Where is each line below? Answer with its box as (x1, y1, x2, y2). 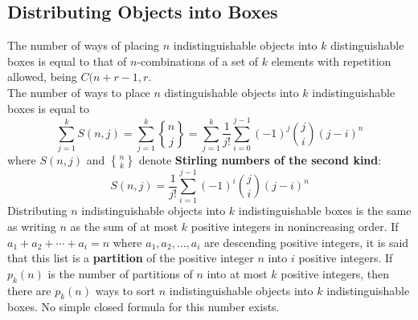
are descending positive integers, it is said (204, 233, 409, 250)
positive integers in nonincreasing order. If (191, 218, 399, 235)
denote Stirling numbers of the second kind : (138, 152, 382, 168)
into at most (207, 265, 268, 282)
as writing (7, 218, 56, 235)
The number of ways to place (7, 83, 150, 100)
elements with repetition (271, 52, 391, 69)
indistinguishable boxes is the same (238, 202, 412, 219)
